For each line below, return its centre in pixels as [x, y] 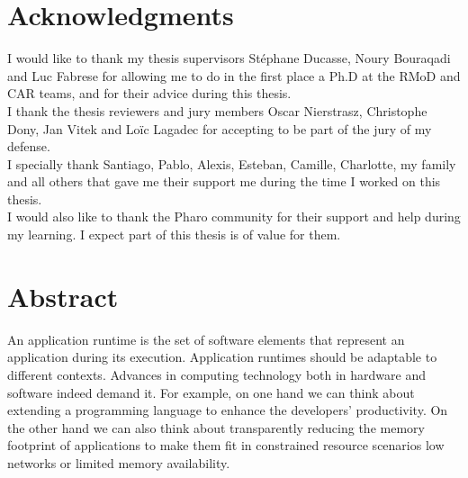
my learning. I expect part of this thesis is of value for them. [174, 234]
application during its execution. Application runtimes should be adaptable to [222, 357]
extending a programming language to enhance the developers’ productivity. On [228, 410]
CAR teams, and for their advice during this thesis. [149, 93]
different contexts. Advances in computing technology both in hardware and [217, 374]
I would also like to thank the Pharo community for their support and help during [234, 216]
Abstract [63, 296]
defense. [29, 146]
